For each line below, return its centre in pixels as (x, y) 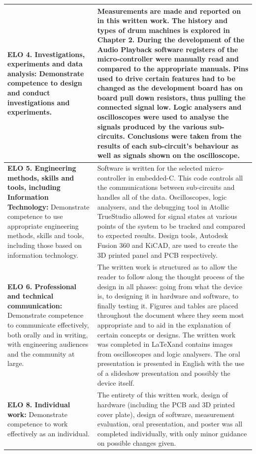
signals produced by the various (152, 126)
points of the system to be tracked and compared (171, 226)
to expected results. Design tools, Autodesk (162, 235)
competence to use (35, 216)
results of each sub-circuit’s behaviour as (168, 145)
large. (16, 363)
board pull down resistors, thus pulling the (171, 97)
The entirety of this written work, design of (162, 395)
